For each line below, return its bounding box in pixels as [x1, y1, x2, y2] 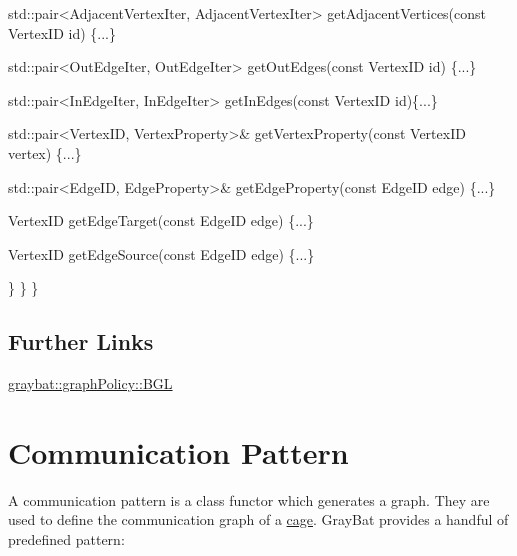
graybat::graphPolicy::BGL [8, 373, 173, 394]
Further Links [8, 326, 154, 357]
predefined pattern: [8, 529, 125, 550]
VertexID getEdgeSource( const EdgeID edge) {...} [8, 243, 315, 264]
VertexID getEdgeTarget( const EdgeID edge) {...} [8, 210, 314, 231]
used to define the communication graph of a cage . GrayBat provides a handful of [8, 509, 509, 530]
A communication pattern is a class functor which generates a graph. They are [8, 489, 490, 510]
